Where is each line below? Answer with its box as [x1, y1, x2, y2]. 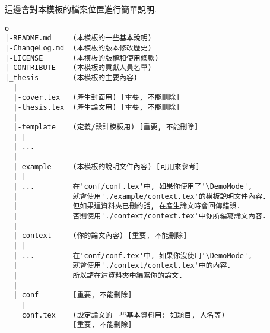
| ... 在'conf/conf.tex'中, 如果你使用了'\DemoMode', [13, 182, 253, 191]
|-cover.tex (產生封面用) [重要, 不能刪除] [13, 93, 180, 102]
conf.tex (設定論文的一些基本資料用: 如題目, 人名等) [21, 310, 225, 319]
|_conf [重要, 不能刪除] [13, 291, 132, 300]
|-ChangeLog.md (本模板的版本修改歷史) [5, 43, 152, 52]
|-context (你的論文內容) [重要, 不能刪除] [13, 231, 188, 240]
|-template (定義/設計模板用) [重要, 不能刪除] [13, 123, 199, 132]
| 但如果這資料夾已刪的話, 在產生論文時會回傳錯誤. [13, 202, 241, 211]
